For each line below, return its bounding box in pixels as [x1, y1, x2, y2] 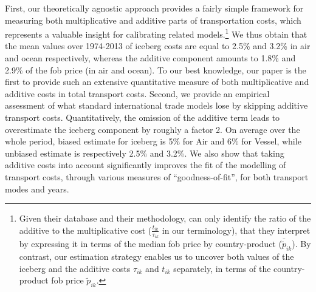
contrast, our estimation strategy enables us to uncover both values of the [19, 250, 294, 263]
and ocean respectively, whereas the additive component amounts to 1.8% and [5, 52, 296, 64]
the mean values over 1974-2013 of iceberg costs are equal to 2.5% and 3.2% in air [5, 39, 311, 52]
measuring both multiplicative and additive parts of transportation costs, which [5, 13, 301, 26]
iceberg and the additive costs [19, 262, 131, 274]
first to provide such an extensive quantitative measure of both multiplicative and [5, 75, 309, 88]
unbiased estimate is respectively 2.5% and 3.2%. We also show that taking [5, 146, 284, 159]
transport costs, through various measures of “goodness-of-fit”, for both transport [5, 170, 309, 183]
